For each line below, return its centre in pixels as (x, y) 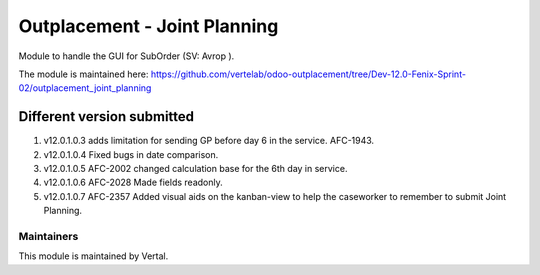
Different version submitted (106, 116)
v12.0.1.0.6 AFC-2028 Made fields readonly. (133, 182)
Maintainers (48, 236)
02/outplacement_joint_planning (85, 88)
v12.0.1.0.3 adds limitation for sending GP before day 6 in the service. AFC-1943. (209, 141)
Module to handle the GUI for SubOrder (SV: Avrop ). (126, 56)
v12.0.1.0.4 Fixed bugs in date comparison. (131, 154)
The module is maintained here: (83, 74)
